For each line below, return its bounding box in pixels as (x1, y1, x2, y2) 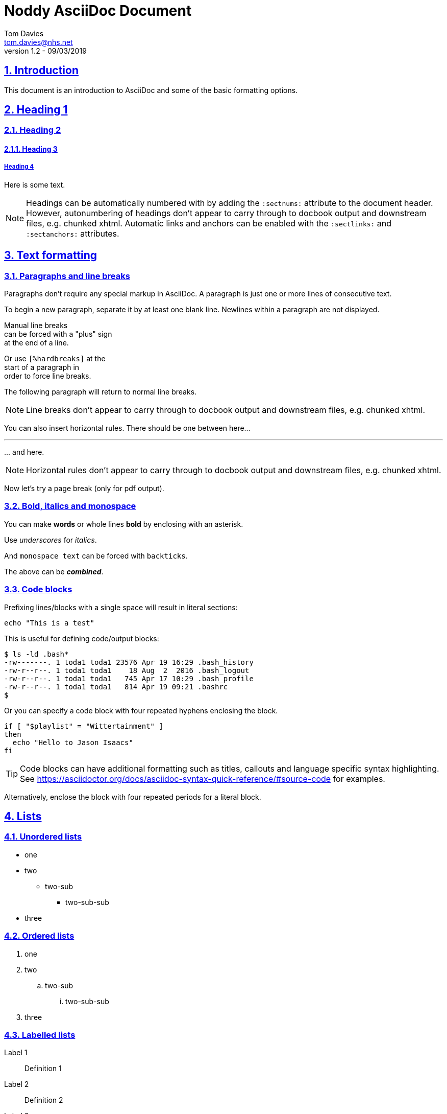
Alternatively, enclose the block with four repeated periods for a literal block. (4, 792, 261, 801)
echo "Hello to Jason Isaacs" (12, 738, 133, 747)
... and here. (4, 448, 44, 457)
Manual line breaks (4, 321, 68, 330)
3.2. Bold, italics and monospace (4, 501, 136, 512)
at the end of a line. (4, 338, 69, 347)
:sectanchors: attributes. (26, 228, 119, 239)
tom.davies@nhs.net (4, 37, 73, 47)
